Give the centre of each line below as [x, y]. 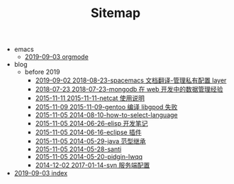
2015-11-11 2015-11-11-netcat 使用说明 [90, 98]
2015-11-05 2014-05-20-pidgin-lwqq [89, 157]
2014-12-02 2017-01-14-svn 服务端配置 [93, 166]
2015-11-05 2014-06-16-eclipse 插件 [88, 132]
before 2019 [42, 72]
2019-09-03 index [41, 173]
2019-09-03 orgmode [56, 57]
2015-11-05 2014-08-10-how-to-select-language [106, 115]
